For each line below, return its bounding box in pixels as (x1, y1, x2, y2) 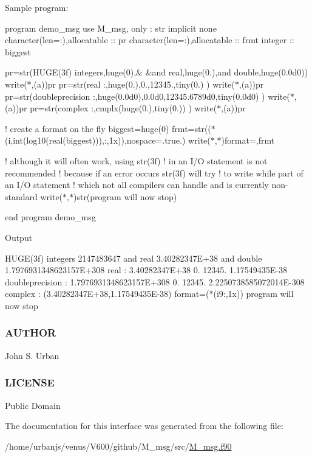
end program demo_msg (5, 211, 96, 223)
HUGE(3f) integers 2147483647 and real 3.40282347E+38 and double (5, 251, 262, 264)
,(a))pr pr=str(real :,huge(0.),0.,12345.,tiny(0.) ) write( (31, 77, 235, 90)
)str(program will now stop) (73, 190, 177, 203)
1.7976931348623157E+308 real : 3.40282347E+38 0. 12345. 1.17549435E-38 (5, 263, 287, 276)
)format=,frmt (221, 134, 275, 147)
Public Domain (5, 399, 61, 411)
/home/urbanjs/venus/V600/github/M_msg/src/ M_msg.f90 (5, 439, 232, 452)
